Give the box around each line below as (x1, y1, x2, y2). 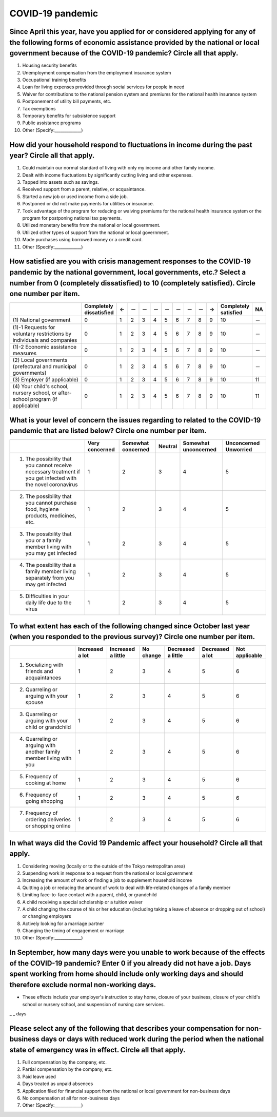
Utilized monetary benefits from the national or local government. (22, 222, 161, 228)
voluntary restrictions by (12, 330, 72, 337)
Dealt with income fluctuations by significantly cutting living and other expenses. (22, 172, 193, 178)
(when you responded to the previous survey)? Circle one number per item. (9, 632, 255, 641)
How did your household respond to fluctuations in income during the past (9, 140, 252, 149)
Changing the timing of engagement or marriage (22, 928, 125, 934)
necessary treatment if (25, 468, 81, 475)
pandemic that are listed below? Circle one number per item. (9, 427, 207, 435)
